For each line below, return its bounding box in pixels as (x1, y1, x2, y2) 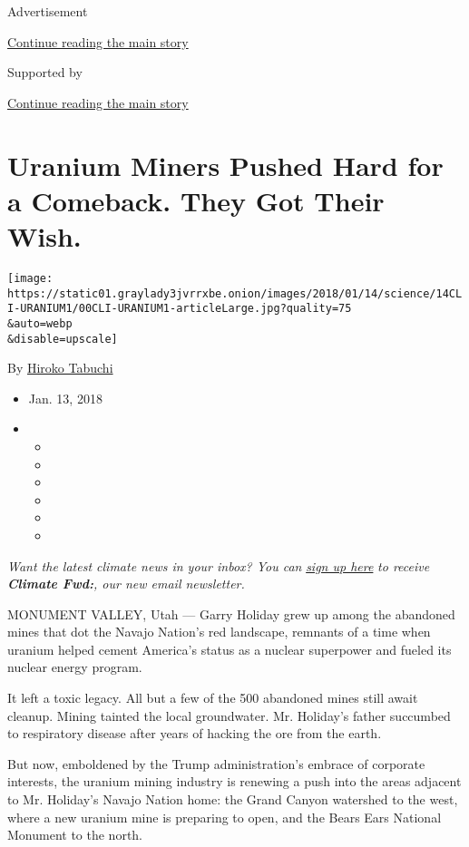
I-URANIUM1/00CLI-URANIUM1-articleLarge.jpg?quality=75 (7, 302, 352, 316)
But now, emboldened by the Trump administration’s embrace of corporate (7, 754, 425, 773)
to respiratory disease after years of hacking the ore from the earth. (7, 724, 382, 743)
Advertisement (7, 2, 88, 20)
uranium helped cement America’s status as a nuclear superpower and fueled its (7, 639, 452, 658)
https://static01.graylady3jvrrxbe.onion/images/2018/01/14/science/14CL (7, 287, 463, 300)
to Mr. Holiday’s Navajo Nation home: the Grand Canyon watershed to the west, (7, 790, 458, 809)
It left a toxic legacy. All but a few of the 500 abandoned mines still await (7, 688, 418, 707)
